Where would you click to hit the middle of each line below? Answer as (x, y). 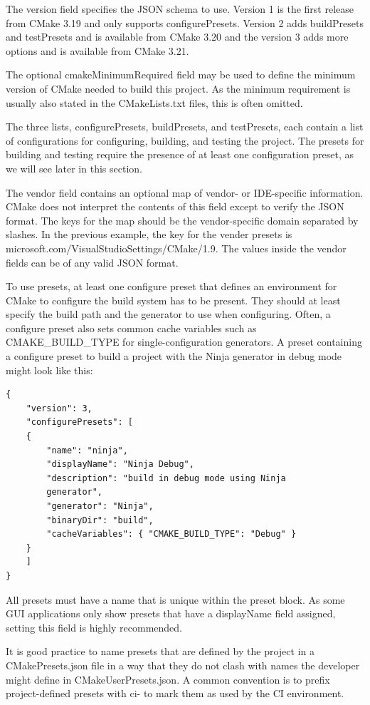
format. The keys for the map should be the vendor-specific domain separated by (182, 220)
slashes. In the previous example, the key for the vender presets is (149, 234)
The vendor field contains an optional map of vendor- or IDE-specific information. (185, 192)
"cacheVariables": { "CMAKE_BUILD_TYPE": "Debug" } (171, 534)
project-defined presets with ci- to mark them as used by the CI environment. (175, 693)
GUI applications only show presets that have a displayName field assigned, (171, 613)
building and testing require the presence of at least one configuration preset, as (180, 154)
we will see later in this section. (74, 168)
